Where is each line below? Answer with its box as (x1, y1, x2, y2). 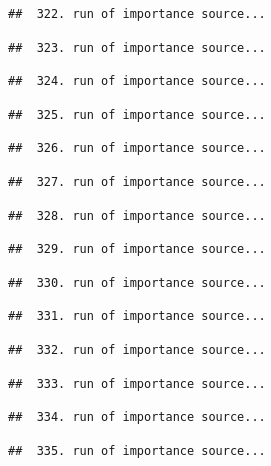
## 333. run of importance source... (8, 376, 266, 391)
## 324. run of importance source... (8, 74, 266, 89)
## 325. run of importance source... (8, 107, 266, 122)
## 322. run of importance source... (8, 7, 266, 21)
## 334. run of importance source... (8, 410, 266, 425)
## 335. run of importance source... (8, 443, 266, 458)
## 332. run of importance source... (8, 342, 266, 357)
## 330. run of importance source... (8, 275, 266, 290)
